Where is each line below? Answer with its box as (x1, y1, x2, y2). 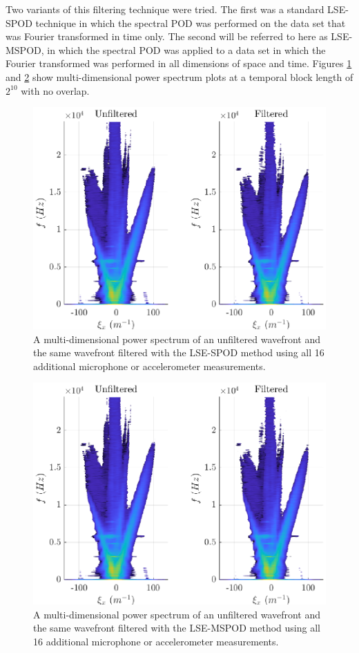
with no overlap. (21, 83, 90, 98)
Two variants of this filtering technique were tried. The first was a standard (6, 2, 324, 16)
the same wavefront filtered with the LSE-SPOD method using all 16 (33, 345, 324, 360)
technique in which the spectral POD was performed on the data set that (35, 15, 346, 30)
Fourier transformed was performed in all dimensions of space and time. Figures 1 (6, 56, 352, 71)
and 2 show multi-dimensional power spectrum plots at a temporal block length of (6, 69, 353, 84)
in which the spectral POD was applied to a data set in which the (47, 42, 326, 57)
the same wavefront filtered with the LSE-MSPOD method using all (33, 620, 320, 635)
